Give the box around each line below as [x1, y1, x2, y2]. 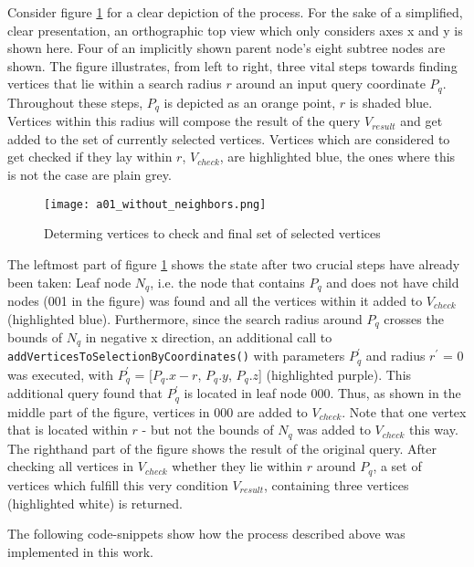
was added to [297, 420, 371, 439]
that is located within [7, 420, 128, 439]
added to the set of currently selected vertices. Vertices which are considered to [7, 129, 450, 148]
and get [400, 111, 443, 131]
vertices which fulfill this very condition [7, 475, 228, 494]
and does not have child [326, 272, 459, 291]
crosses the [384, 309, 444, 328]
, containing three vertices [264, 475, 409, 494]
